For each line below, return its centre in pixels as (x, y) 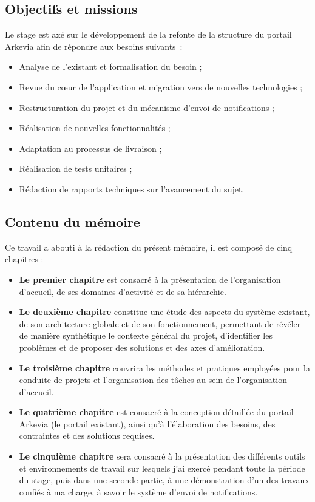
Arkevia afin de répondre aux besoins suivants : (94, 46)
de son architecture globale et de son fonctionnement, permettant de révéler (160, 323)
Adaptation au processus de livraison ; (90, 148)
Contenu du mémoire (73, 221)
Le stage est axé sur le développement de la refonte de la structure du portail (148, 34)
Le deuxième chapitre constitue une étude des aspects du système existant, (164, 312)
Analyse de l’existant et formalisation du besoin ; (110, 66)
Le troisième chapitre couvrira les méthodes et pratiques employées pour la (164, 368)
